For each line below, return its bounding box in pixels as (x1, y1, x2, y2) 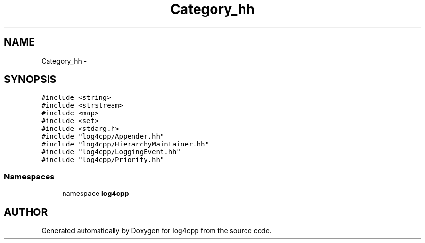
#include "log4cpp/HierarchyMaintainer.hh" (41, 140, 209, 148)
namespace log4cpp (62, 189, 129, 198)
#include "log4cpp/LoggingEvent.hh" (41, 148, 180, 156)
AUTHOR (4, 206, 48, 218)
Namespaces (4, 171, 55, 181)
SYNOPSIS (4, 73, 57, 86)
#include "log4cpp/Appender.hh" (41, 132, 164, 141)
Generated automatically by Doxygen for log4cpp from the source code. (41, 227, 272, 235)
